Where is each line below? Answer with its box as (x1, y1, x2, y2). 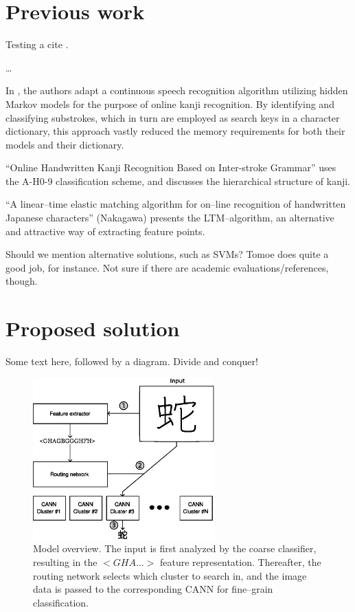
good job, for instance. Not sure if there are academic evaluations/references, (5, 260, 329, 274)
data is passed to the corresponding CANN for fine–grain (33, 582, 273, 596)
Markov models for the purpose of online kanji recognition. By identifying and (5, 96, 334, 111)
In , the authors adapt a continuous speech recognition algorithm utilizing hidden (5, 83, 348, 98)
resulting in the (33, 555, 98, 569)
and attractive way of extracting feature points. (5, 223, 205, 238)
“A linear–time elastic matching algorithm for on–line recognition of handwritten (5, 197, 346, 211)
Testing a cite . (5, 37, 69, 52)
